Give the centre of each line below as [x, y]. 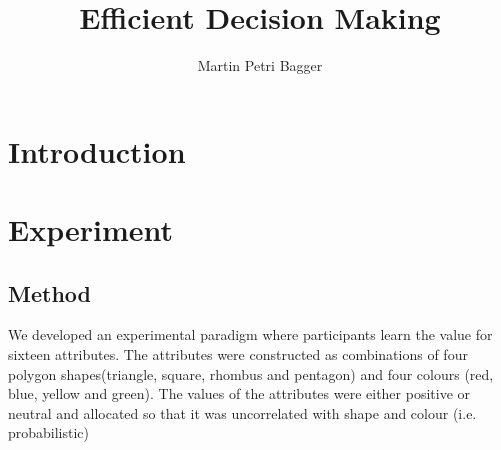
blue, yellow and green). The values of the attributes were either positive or [239, 393]
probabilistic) [49, 432]
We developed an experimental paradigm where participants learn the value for [250, 334]
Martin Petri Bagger [260, 65]
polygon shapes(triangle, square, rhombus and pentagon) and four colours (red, [251, 373]
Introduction [97, 150]
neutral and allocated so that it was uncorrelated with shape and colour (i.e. [242, 412]
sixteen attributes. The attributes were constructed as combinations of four [238, 354]
